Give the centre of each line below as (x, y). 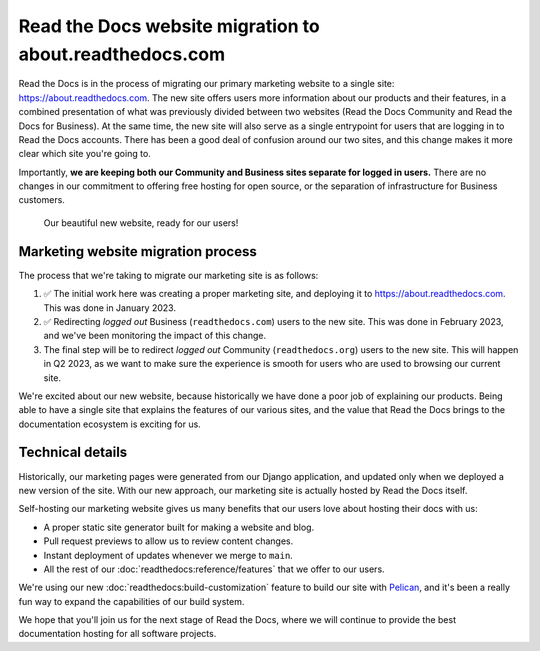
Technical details (73, 452)
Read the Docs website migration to (169, 26)
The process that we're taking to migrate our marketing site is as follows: (168, 275)
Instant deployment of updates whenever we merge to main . (168, 555)
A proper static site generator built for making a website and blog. (179, 527)
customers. (41, 200)
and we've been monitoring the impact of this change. (155, 336)
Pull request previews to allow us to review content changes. (168, 541)
